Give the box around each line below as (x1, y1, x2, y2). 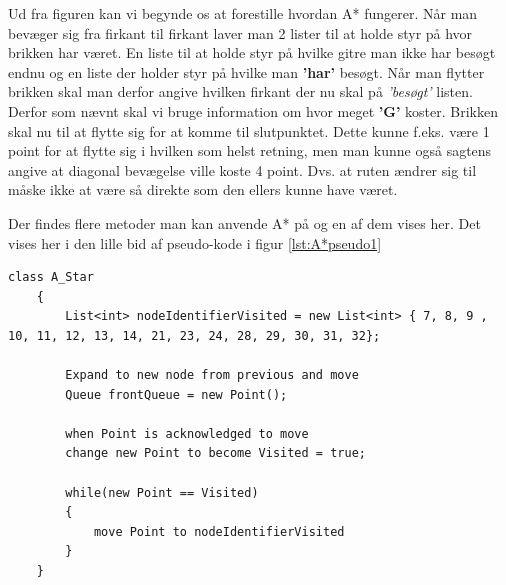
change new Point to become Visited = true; (65, 446, 366, 461)
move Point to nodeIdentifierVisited (93, 524, 345, 539)
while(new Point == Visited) (65, 485, 259, 500)
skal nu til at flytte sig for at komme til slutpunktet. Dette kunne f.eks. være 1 (8, 120, 490, 141)
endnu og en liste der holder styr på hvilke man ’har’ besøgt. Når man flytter (8, 61, 485, 82)
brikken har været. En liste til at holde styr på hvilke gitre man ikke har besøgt (8, 42, 496, 63)
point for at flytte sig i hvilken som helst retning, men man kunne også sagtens (8, 140, 492, 161)
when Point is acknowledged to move (65, 426, 309, 441)
